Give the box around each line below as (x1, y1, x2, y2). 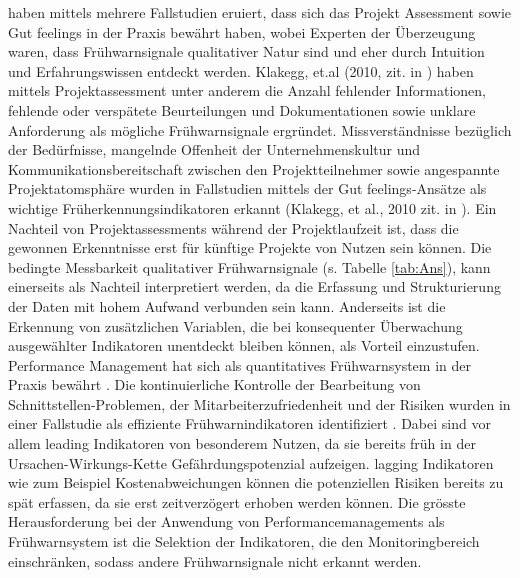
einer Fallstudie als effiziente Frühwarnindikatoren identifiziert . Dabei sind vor (8, 413, 491, 434)
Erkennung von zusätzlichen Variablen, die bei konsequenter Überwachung (8, 315, 463, 336)
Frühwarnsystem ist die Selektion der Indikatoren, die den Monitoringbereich (8, 531, 480, 552)
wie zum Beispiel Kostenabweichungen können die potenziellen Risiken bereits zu (8, 472, 504, 493)
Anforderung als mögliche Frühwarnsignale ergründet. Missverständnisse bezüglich (8, 119, 512, 140)
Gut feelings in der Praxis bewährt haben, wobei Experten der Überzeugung (8, 21, 476, 42)
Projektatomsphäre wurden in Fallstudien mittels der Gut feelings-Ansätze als (8, 178, 487, 199)
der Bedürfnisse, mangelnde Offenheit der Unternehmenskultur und (8, 139, 421, 160)
